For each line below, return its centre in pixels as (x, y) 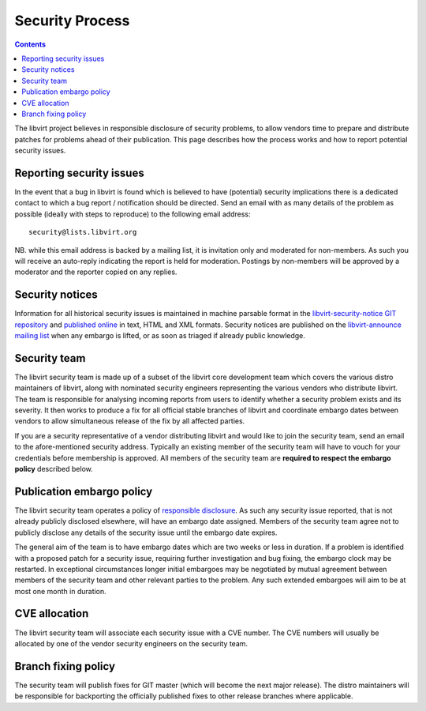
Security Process (72, 21)
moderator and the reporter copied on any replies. (96, 272)
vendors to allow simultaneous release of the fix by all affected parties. (130, 421)
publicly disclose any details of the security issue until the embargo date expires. (146, 532)
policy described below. (54, 469)
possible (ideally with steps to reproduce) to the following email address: (133, 214)
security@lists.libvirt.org (83, 232)
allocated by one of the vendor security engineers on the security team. (131, 643)
